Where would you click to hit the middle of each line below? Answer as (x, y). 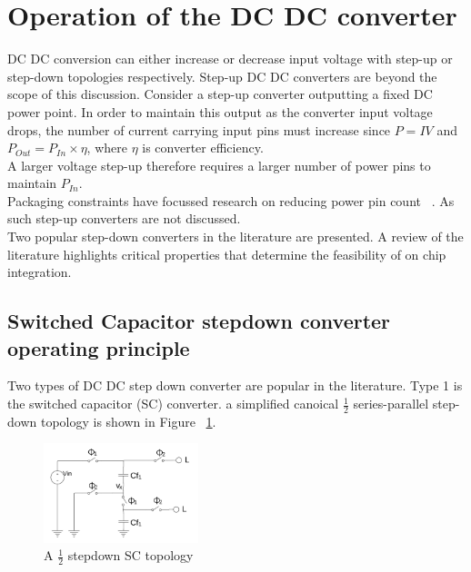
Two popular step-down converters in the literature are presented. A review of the (235, 237)
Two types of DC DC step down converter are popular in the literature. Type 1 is (235, 385)
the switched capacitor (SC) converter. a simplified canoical (173, 404)
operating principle (99, 347)
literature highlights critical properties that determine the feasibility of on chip (227, 254)
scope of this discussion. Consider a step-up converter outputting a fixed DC (220, 94)
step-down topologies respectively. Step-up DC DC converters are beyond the (222, 76)
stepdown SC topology (130, 555)
